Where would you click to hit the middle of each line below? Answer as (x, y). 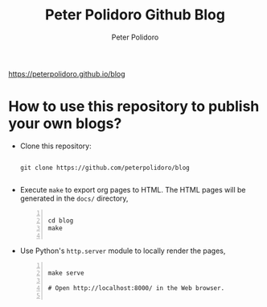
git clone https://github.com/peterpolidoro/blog (105, 168)
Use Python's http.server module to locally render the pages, (123, 251)
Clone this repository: (55, 146)
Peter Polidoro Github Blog (135, 15)
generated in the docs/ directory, (74, 198)
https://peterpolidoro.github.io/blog (67, 73)
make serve (66, 273)
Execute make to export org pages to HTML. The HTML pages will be (133, 189)
